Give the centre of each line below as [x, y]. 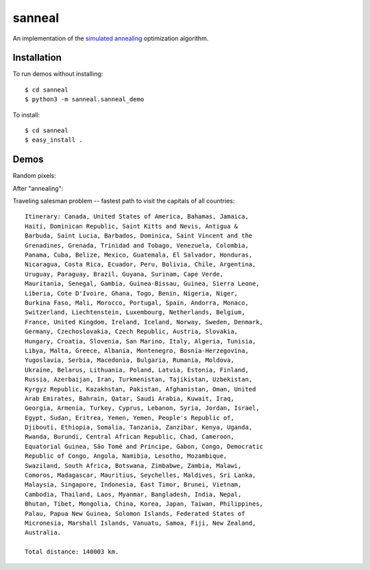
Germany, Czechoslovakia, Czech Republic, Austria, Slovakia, [132, 332]
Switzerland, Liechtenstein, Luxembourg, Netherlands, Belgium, [135, 312]
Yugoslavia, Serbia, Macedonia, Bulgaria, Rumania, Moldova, [129, 360]
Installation [37, 58]
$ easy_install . [54, 140]
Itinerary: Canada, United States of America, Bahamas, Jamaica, [137, 217]
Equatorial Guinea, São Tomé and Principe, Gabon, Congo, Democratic [144, 446]
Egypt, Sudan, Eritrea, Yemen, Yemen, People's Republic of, [129, 418]
